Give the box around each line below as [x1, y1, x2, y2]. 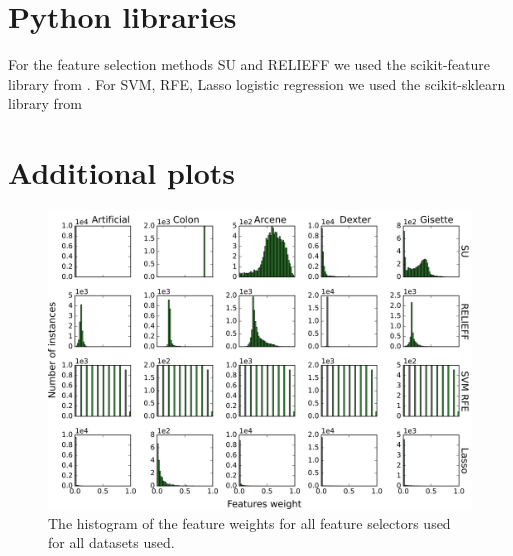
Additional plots [8, 152, 236, 193]
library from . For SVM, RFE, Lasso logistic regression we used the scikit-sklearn [8, 73, 506, 94]
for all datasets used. [48, 532, 175, 553]
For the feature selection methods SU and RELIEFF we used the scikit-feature [8, 54, 491, 75]
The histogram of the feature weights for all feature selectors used [48, 512, 451, 533]
